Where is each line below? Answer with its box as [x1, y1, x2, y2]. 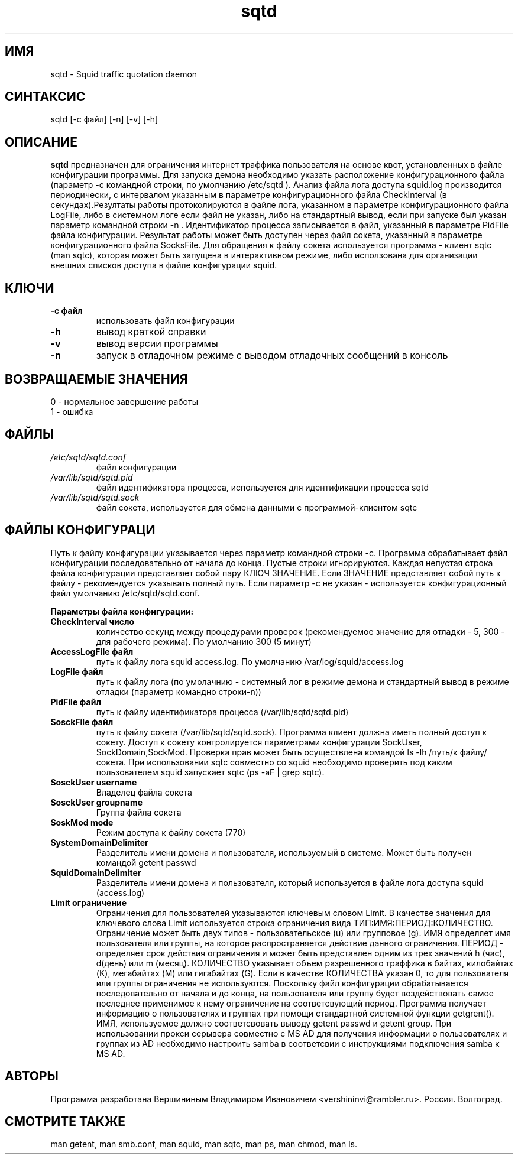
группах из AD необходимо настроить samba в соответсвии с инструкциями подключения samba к [96, 1038, 500, 1048]
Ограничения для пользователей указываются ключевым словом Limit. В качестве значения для [96, 907, 491, 918]
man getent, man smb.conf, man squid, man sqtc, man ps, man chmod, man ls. [50, 1139, 357, 1150]
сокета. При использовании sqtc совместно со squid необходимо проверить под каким [96, 757, 452, 767]
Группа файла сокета [96, 807, 182, 817]
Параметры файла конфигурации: [50, 606, 194, 616]
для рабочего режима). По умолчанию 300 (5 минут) [96, 636, 312, 647]
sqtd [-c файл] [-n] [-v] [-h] [50, 114, 158, 125]
